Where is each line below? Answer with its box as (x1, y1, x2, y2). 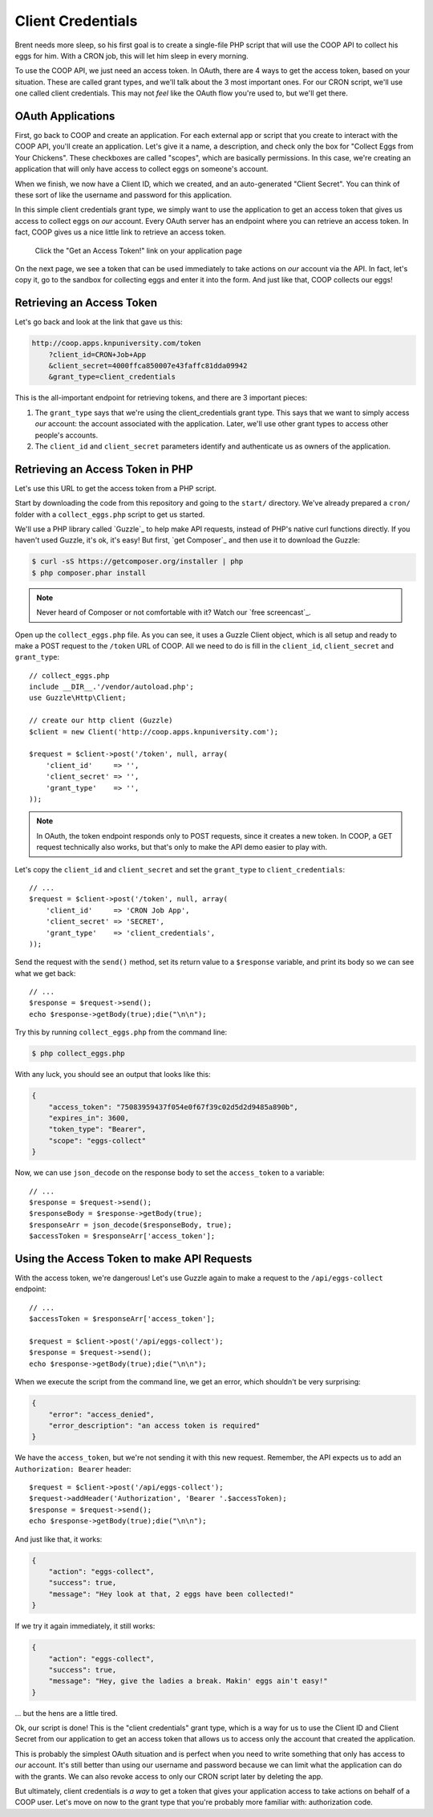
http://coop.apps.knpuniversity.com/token (31, 339, 201, 348)
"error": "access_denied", (48, 1409, 156, 1419)
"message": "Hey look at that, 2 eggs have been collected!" (48, 1589, 294, 1599)
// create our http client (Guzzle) (29, 716, 173, 726)
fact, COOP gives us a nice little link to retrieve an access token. (14, 227, 226, 237)
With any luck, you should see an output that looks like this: (14, 1070, 212, 1079)
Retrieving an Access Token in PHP (14, 462, 194, 476)
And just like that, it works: (14, 1534, 103, 1544)
